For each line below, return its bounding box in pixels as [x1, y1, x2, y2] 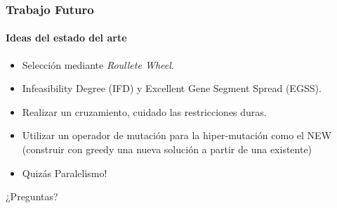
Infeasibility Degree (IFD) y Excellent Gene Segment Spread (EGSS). [22, 81, 322, 96]
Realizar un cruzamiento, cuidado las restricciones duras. [22, 104, 267, 119]
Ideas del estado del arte [6, 30, 127, 45]
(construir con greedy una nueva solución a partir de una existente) [22, 142, 312, 157]
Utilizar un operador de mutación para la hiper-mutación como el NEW [22, 128, 332, 143]
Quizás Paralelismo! [22, 165, 107, 180]
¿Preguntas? [6, 189, 58, 204]
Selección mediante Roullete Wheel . [22, 57, 174, 72]
